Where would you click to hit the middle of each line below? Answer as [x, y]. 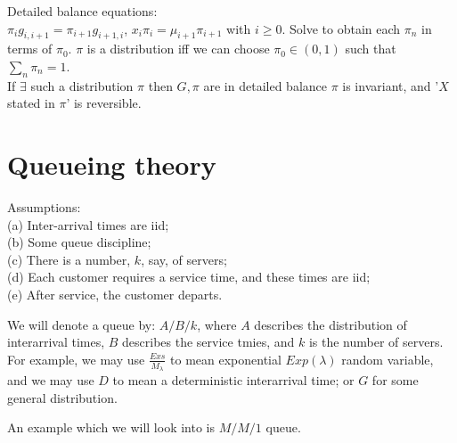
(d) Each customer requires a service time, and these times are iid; [189, 277]
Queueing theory [112, 164]
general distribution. [62, 397]
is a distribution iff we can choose [178, 49]
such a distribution [82, 85]
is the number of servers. [376, 342]
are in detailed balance [265, 85]
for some [395, 380]
